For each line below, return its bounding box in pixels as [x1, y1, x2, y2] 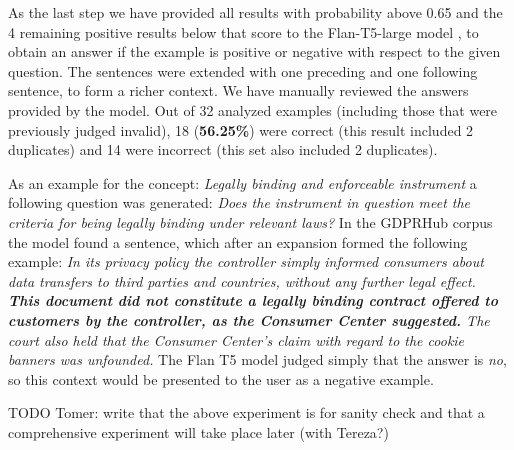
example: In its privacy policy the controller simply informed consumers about [8, 251, 484, 272]
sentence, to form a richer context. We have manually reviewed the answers [8, 80, 469, 101]
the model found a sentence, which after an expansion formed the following [8, 231, 468, 252]
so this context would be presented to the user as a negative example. [8, 368, 434, 389]
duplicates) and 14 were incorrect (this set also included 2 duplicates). [8, 139, 438, 160]
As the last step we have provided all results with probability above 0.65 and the [8, 2, 503, 22]
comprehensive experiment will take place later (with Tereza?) [8, 421, 389, 442]
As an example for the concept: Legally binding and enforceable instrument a [8, 172, 477, 193]
